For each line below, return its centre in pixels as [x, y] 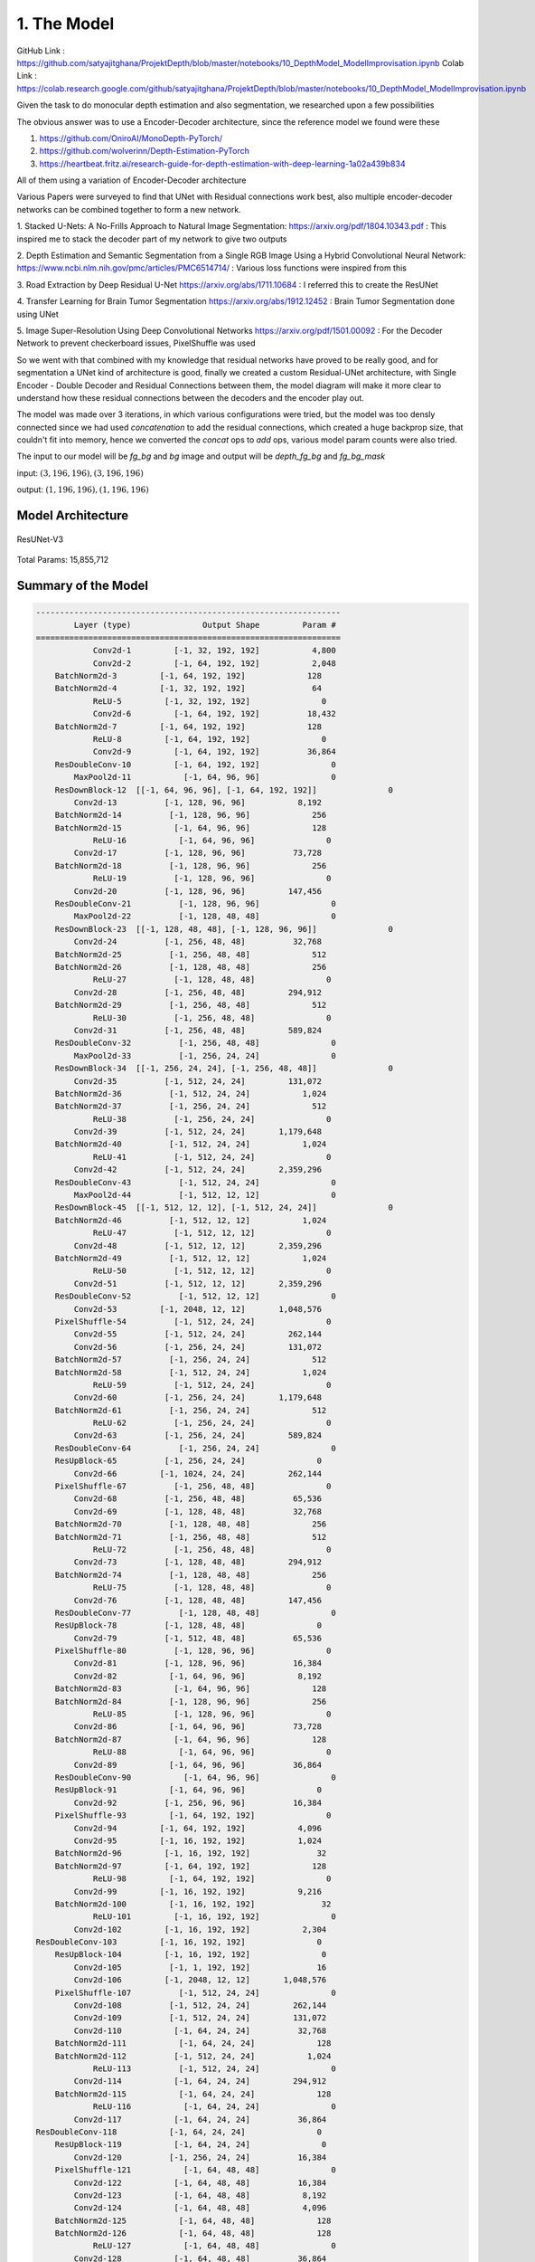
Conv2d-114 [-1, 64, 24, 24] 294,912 [200, 2081]
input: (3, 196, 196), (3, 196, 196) [80, 473]
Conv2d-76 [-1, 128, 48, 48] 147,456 [198, 1600]
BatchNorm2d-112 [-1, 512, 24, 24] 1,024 [193, 2056]
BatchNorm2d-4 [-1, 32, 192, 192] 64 [188, 689]
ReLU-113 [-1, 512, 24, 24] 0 [214, 2068]
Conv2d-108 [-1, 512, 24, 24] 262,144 [200, 2005]
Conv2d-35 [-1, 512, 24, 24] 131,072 [198, 1081]
